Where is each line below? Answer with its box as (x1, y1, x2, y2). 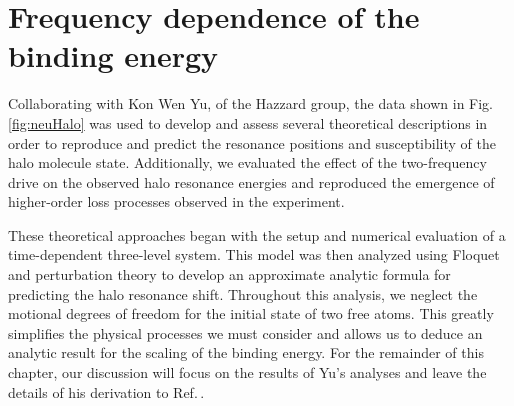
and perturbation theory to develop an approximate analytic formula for (8, 264, 451, 285)
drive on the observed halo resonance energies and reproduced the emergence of (8, 171, 495, 192)
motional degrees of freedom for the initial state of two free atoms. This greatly (8, 303, 494, 324)
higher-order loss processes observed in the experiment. (8, 191, 345, 212)
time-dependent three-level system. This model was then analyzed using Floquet (8, 244, 500, 265)
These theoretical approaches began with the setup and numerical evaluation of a (8, 224, 506, 245)
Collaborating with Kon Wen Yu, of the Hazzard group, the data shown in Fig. (8, 93, 493, 114)
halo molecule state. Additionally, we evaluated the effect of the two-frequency (8, 152, 487, 173)
